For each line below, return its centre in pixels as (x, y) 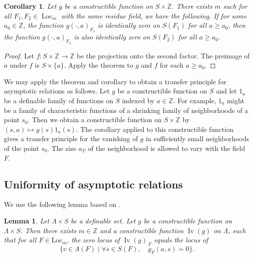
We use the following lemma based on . (62, 204)
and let (226, 91)
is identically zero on (129, 25)
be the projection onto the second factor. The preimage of (163, 55)
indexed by (138, 100)
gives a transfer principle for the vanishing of (71, 138)
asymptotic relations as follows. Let (57, 91)
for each (172, 65)
